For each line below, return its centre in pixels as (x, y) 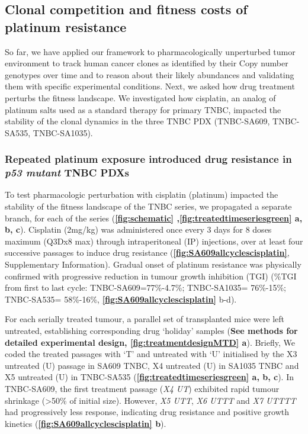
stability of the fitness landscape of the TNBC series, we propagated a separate (148, 206)
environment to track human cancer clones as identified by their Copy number (147, 63)
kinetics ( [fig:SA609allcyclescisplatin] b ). (86, 423)
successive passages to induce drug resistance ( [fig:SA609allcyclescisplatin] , (147, 253)
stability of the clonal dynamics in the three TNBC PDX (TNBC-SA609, (137, 121)
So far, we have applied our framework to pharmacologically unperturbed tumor (150, 51)
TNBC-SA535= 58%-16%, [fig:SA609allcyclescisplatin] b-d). (121, 299)
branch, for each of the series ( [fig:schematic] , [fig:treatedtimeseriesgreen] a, (154, 218)
